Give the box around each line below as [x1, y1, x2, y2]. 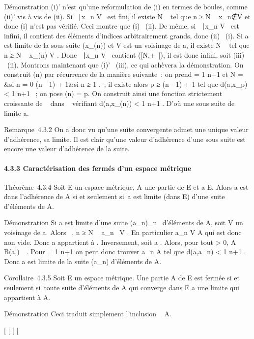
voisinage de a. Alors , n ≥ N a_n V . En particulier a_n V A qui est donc [4, 227, 242, 237]
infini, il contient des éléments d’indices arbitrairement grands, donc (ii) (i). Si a [4, 30, 249, 40]
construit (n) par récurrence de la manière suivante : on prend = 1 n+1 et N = [4, 69, 243, 79]
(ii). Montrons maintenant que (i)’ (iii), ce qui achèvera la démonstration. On [7, 59, 244, 69]
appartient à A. [4, 292, 51, 302]
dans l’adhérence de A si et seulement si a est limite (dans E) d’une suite [4, 191, 225, 202]
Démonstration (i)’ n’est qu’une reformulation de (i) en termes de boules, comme [4, 1, 248, 11]
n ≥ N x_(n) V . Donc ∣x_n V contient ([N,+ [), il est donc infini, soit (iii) [4, 49, 245, 60]
